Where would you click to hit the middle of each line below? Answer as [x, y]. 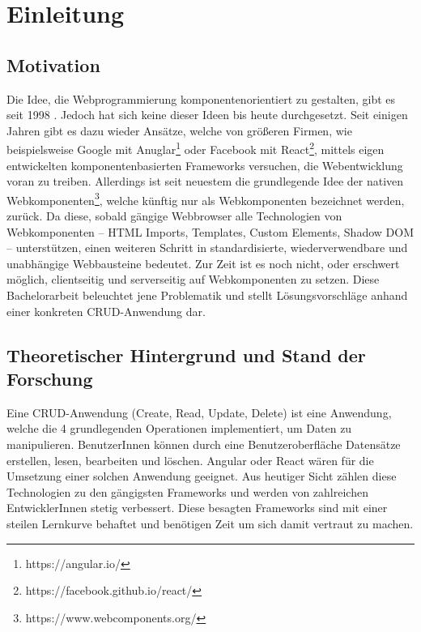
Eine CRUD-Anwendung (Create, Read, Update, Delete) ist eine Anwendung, [199, 412]
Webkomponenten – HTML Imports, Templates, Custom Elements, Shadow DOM [210, 231]
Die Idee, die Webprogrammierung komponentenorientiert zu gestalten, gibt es [201, 98]
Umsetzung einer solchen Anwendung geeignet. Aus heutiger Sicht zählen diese [202, 476]
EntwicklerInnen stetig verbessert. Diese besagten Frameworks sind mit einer [197, 508]
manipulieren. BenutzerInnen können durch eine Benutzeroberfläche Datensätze [204, 444]
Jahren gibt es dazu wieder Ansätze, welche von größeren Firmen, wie [179, 130]
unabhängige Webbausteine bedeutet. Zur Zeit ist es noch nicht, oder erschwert [203, 263]
